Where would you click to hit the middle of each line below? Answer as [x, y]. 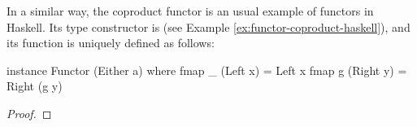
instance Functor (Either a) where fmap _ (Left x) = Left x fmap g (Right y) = [207, 70]
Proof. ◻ [29, 113]
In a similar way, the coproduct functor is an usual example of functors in [190, 11]
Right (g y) [35, 86]
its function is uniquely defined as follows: [111, 43]
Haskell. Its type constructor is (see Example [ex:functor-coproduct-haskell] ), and [208, 26]
